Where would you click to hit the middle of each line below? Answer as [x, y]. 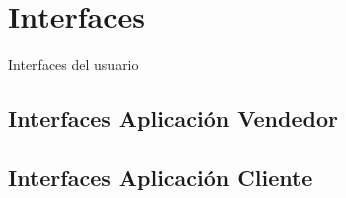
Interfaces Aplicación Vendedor [173, 118]
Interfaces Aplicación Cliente [160, 176]
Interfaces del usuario [73, 64]
